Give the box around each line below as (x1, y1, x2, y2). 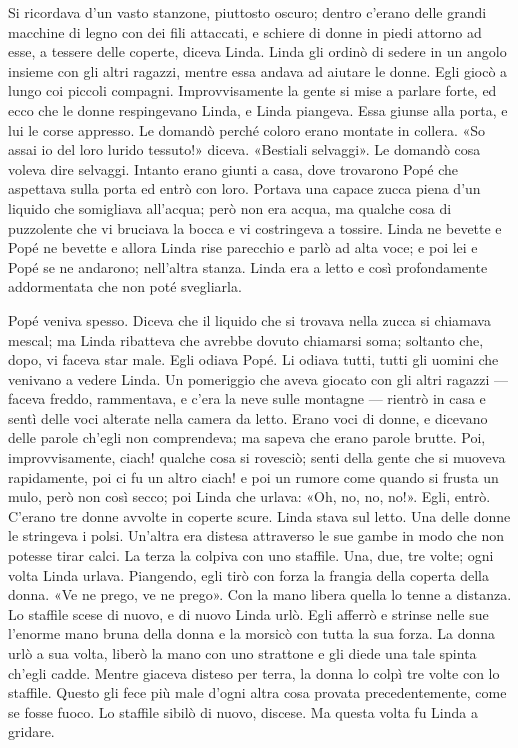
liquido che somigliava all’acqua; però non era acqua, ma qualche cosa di (8, 197, 452, 218)
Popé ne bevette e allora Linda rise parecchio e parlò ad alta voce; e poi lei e (8, 237, 478, 258)
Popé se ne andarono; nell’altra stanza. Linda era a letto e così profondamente (8, 256, 488, 277)
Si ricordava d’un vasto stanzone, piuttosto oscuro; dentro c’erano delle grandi (8, 2, 487, 22)
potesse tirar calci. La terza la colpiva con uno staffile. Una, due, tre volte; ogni (8, 545, 494, 566)
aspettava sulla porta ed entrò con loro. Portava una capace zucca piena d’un (8, 178, 481, 199)
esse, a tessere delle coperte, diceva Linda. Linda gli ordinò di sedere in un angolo (8, 41, 507, 62)
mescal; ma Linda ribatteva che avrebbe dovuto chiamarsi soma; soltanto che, (8, 329, 484, 350)
